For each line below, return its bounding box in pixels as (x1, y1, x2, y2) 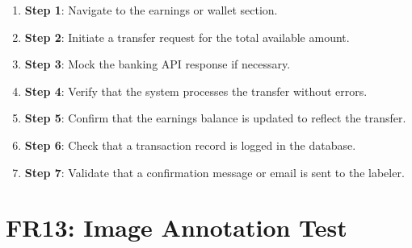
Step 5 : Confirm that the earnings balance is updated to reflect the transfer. (24, 110, 406, 126)
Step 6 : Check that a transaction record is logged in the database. (24, 136, 356, 153)
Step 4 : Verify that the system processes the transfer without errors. (24, 82, 368, 99)
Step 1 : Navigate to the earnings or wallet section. (24, 2, 278, 18)
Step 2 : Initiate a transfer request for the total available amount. (24, 28, 350, 45)
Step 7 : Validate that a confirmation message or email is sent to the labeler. (24, 163, 405, 180)
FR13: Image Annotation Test (6, 211, 347, 244)
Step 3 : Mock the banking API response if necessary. (24, 56, 291, 72)
